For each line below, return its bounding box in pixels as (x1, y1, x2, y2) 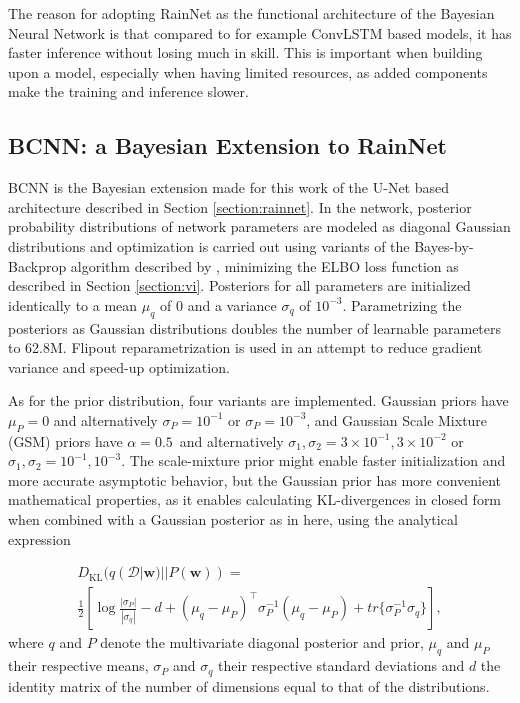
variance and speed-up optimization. (8, 356, 230, 377)
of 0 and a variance (160, 294, 277, 315)
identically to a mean (8, 294, 138, 315)
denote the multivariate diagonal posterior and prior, (100, 632, 424, 653)
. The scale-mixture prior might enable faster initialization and (121, 450, 506, 471)
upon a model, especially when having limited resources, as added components (8, 61, 488, 82)
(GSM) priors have (8, 430, 123, 451)
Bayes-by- (414, 235, 474, 256)
